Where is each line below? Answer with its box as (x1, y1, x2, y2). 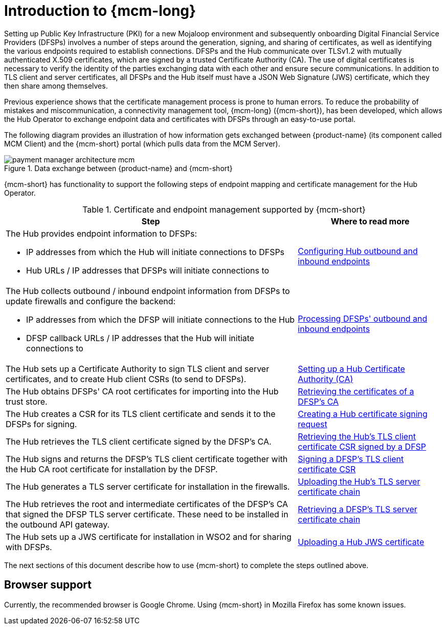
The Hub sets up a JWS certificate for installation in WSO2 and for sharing (6, 531, 292, 542)
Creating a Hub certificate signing (298, 408, 428, 419)
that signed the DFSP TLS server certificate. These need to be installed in (6, 509, 288, 519)
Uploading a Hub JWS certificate (298, 536, 425, 547)
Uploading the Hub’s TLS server (298, 476, 420, 487)
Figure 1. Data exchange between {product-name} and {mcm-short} (4, 163, 233, 173)
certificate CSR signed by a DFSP (298, 441, 427, 452)
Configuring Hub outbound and (298, 245, 418, 256)
